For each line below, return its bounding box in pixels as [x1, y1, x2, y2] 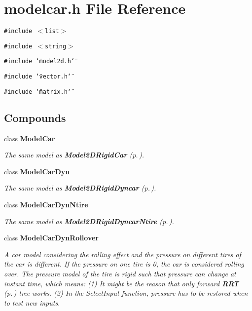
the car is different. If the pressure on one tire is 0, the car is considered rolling [4, 259, 244, 269]
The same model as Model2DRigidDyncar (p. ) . [4, 183, 156, 193]
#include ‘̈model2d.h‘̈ [4, 58, 75, 65]
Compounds [4, 110, 66, 125]
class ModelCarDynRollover [4, 233, 99, 243]
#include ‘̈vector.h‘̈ [4, 73, 72, 80]
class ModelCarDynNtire [4, 199, 88, 209]
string [45, 42, 67, 50]
